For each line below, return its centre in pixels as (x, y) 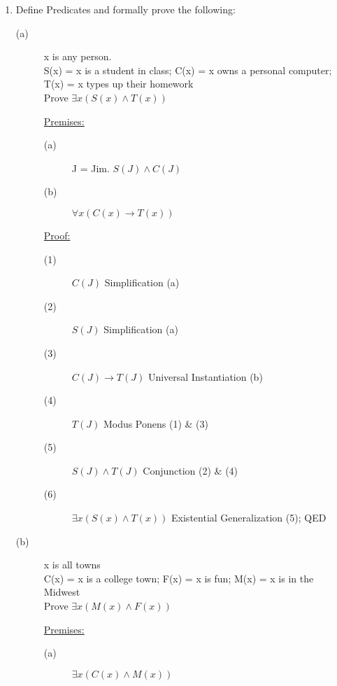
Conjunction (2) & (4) (191, 470)
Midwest (62, 592)
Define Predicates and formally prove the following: (126, 9)
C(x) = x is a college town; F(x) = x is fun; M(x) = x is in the (179, 578)
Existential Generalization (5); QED (249, 518)
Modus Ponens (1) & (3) (156, 423)
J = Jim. (91, 168)
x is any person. (78, 56)
